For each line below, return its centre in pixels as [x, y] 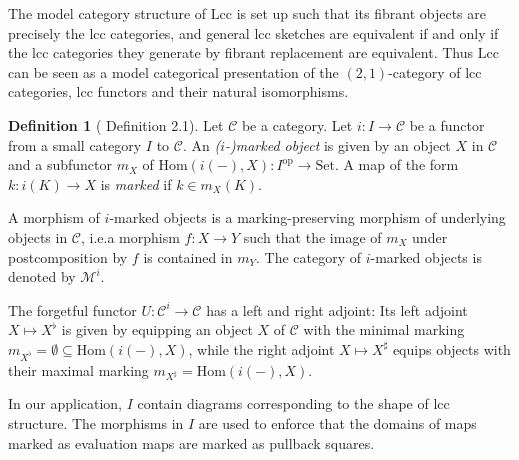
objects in [38, 236]
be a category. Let [297, 124]
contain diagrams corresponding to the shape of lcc [293, 403]
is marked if [136, 183]
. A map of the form [396, 164]
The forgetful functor [72, 309]
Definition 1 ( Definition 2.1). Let [116, 124]
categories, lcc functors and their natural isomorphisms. [178, 91]
